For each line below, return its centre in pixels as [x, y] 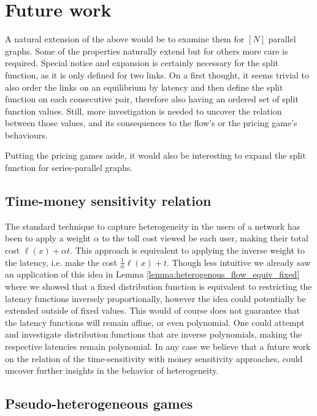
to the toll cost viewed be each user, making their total [205, 238]
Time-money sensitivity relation [108, 201]
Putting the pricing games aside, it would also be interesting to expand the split [155, 155]
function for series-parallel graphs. [69, 168]
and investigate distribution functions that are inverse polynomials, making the [154, 334]
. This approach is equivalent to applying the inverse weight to [188, 250]
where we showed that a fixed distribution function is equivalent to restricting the [158, 286]
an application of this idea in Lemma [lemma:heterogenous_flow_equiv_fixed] [152, 274]
